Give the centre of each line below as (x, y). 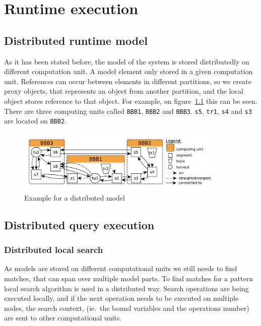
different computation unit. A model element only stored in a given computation (128, 71)
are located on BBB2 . (35, 121)
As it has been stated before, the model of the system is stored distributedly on (127, 61)
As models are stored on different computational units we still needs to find (121, 268)
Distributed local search (54, 250)
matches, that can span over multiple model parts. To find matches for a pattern (128, 278)
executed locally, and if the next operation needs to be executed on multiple (121, 298)
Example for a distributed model (75, 197)
